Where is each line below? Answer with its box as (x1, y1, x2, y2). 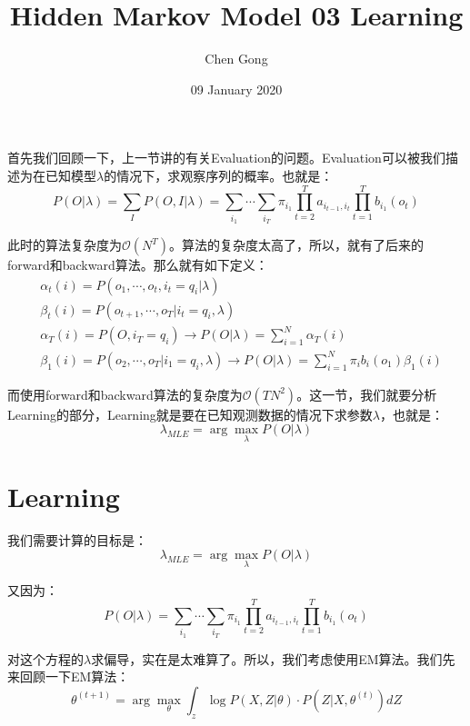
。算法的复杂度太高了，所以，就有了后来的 (169, 235, 425, 254)
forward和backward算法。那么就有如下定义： (7, 255, 268, 274)
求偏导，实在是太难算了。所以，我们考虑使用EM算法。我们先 (91, 649, 455, 668)
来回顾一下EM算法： (7, 667, 130, 686)
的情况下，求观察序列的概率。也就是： (104, 165, 334, 184)
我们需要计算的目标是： (7, 530, 147, 549)
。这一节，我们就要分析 (296, 384, 437, 403)
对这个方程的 (7, 649, 84, 668)
